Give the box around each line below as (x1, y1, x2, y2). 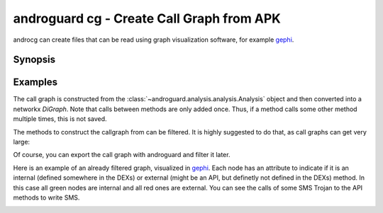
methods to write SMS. (13, 193, 80, 202)
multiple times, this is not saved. (13, 115, 107, 123)
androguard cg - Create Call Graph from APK (13, 11, 282, 26)
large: (13, 138, 30, 146)
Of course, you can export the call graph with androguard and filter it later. (13, 151, 231, 159)
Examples (13, 76, 58, 88)
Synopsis (13, 54, 56, 66)
